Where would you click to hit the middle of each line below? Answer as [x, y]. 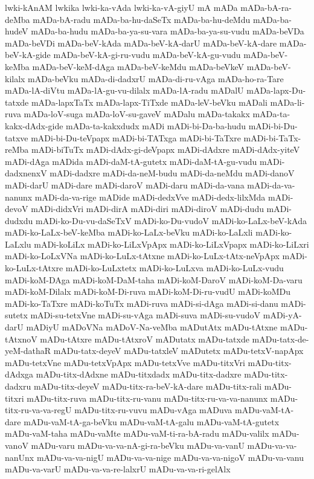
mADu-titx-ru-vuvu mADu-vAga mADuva [153, 410]
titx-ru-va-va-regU [38, 410]
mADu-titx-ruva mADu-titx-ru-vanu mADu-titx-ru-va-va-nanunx [147, 398]
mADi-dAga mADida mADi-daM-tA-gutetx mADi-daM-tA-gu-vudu [131, 161]
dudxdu [19, 220]
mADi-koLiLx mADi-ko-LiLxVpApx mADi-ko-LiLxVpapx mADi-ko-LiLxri [171, 244]
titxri [14, 398]
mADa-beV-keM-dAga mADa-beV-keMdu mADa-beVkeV [138, 66]
